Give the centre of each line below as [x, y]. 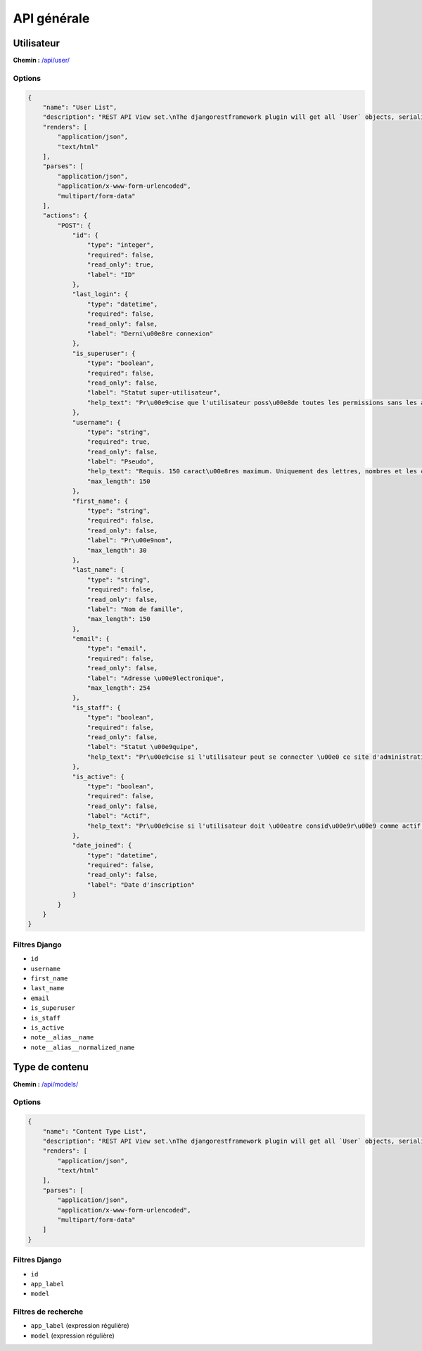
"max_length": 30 [117, 550]
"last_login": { [100, 294]
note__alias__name [62, 1038]
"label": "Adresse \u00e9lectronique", [156, 678]
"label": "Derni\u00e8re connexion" [150, 333]
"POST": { [74, 225]
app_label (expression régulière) [80, 1326]
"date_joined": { [102, 845]
